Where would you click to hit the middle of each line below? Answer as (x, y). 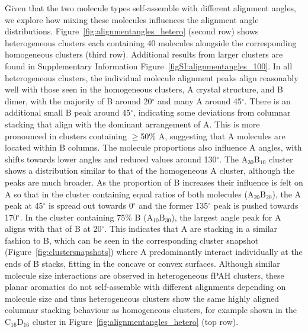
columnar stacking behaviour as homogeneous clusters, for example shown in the (151, 310)
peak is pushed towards (256, 205)
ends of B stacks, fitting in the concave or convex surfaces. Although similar (142, 264)
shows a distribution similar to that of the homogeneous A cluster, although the (150, 170)
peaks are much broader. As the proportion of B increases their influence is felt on (154, 182)
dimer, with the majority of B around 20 (78, 100)
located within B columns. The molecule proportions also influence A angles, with (153, 147)
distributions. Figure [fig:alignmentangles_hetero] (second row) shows (132, 31)
